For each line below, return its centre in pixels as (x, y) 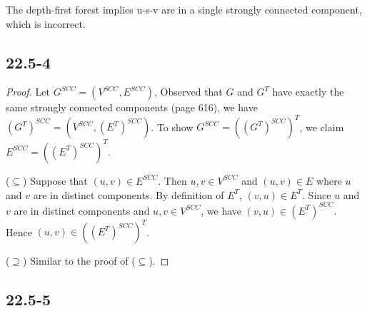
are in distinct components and (82, 210)
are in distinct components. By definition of (129, 194)
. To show (172, 127)
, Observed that (188, 92)
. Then (172, 180)
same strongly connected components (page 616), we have (132, 107)
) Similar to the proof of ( (79, 261)
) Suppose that (55, 180)
